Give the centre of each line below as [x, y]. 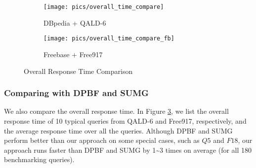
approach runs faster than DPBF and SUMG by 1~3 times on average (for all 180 [128, 150]
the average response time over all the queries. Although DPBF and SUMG [118, 130]
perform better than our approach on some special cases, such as [102, 140]
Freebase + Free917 [73, 54]
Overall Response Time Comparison [78, 71]
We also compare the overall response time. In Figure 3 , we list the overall [116, 111]
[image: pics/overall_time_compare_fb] [109, 39]
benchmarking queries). [39, 159]
